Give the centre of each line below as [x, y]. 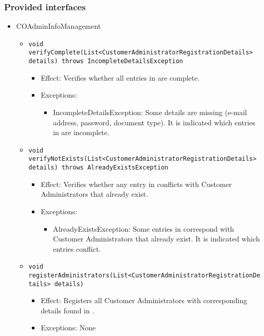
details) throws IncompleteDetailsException [106, 61]
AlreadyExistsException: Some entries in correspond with [144, 228]
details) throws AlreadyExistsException [98, 168]
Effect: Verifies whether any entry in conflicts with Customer [136, 184]
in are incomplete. [81, 132]
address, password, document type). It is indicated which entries [154, 122]
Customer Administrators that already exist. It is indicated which [156, 239]
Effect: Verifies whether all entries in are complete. [120, 77]
